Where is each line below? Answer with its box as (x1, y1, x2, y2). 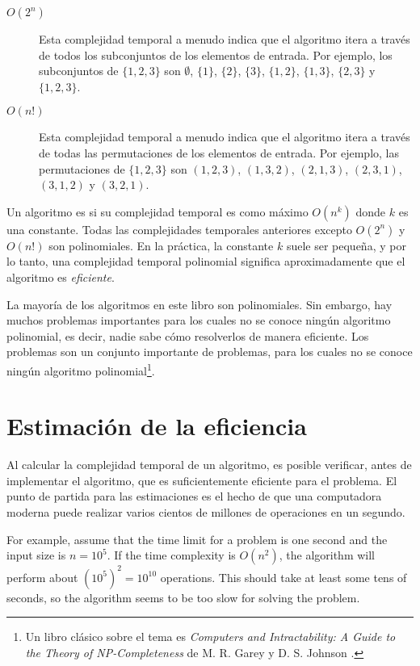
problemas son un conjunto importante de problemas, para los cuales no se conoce (6, 343, 413, 360)
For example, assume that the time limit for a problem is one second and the (6, 530, 388, 547)
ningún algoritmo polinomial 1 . (6, 359, 155, 379)
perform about (6, 568, 78, 585)
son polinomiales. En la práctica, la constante (48, 237, 274, 253)
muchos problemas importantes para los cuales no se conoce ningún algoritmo (6, 312, 391, 329)
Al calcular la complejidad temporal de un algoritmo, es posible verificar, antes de (6, 456, 412, 473)
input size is (6, 547, 66, 563)
